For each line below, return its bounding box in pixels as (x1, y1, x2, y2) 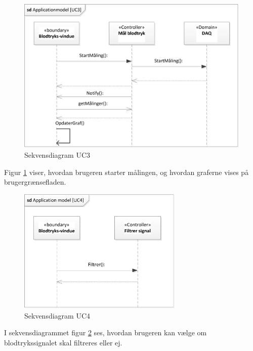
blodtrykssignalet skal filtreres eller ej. (4, 337, 122, 347)
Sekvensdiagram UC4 (24, 310, 91, 321)
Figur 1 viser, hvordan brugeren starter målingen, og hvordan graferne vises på (4, 166, 249, 177)
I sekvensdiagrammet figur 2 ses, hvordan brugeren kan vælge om (4, 327, 207, 338)
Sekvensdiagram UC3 (24, 150, 91, 160)
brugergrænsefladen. (4, 177, 66, 187)
